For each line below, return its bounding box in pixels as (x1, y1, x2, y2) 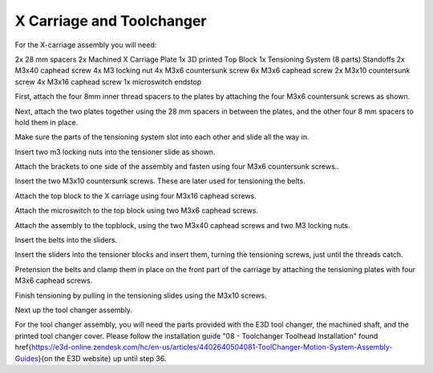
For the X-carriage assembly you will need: (14, 40, 157, 50)
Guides (14, 353, 39, 363)
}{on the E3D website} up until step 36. (38, 353, 167, 363)
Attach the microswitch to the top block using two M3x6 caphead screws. (14, 206, 259, 215)
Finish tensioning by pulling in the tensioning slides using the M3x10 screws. (14, 291, 268, 300)
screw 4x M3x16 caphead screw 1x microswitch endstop (14, 77, 202, 86)
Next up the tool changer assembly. (14, 305, 132, 315)
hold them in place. (14, 117, 79, 127)
